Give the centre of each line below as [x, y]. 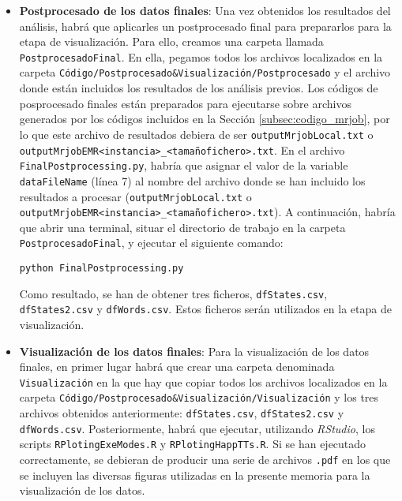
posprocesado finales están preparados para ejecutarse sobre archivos [185, 103]
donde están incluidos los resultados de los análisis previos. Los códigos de [199, 88]
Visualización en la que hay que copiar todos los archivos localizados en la [203, 381]
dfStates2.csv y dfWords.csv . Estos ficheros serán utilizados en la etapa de [205, 309]
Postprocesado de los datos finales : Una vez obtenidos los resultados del [205, 10]
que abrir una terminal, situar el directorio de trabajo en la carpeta [182, 227]
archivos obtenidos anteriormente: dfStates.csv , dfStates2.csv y [182, 413]
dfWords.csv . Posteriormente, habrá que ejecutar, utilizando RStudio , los [197, 428]
